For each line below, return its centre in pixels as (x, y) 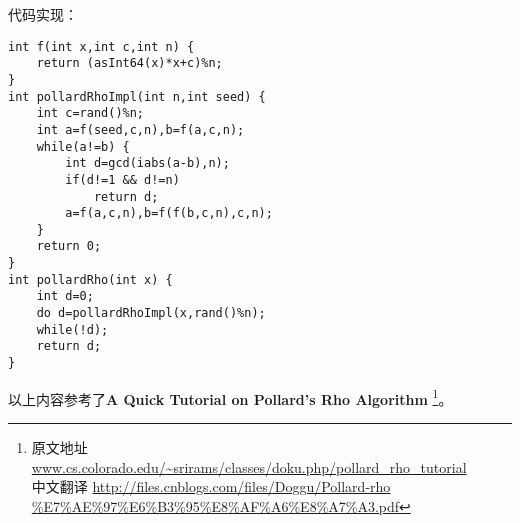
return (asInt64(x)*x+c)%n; (129, 63)
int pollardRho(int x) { (90, 279)
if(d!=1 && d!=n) (122, 179)
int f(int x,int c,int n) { (101, 46)
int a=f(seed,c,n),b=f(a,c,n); (140, 129)
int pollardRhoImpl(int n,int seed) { (137, 96)
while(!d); (72, 329)
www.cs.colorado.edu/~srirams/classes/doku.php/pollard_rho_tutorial (249, 466)
